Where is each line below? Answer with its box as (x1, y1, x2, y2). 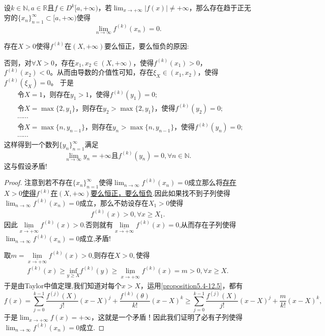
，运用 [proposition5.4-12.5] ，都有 (140, 280, 243, 291)
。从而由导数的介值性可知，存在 (50, 67, 153, 77)
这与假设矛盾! (4, 160, 47, 171)
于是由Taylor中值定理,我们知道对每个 (4, 280, 122, 291)
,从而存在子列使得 (179, 219, 236, 229)
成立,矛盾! (79, 233, 111, 244)
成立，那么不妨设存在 (79, 197, 148, 208)
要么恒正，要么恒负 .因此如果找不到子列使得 (90, 188, 231, 198)
